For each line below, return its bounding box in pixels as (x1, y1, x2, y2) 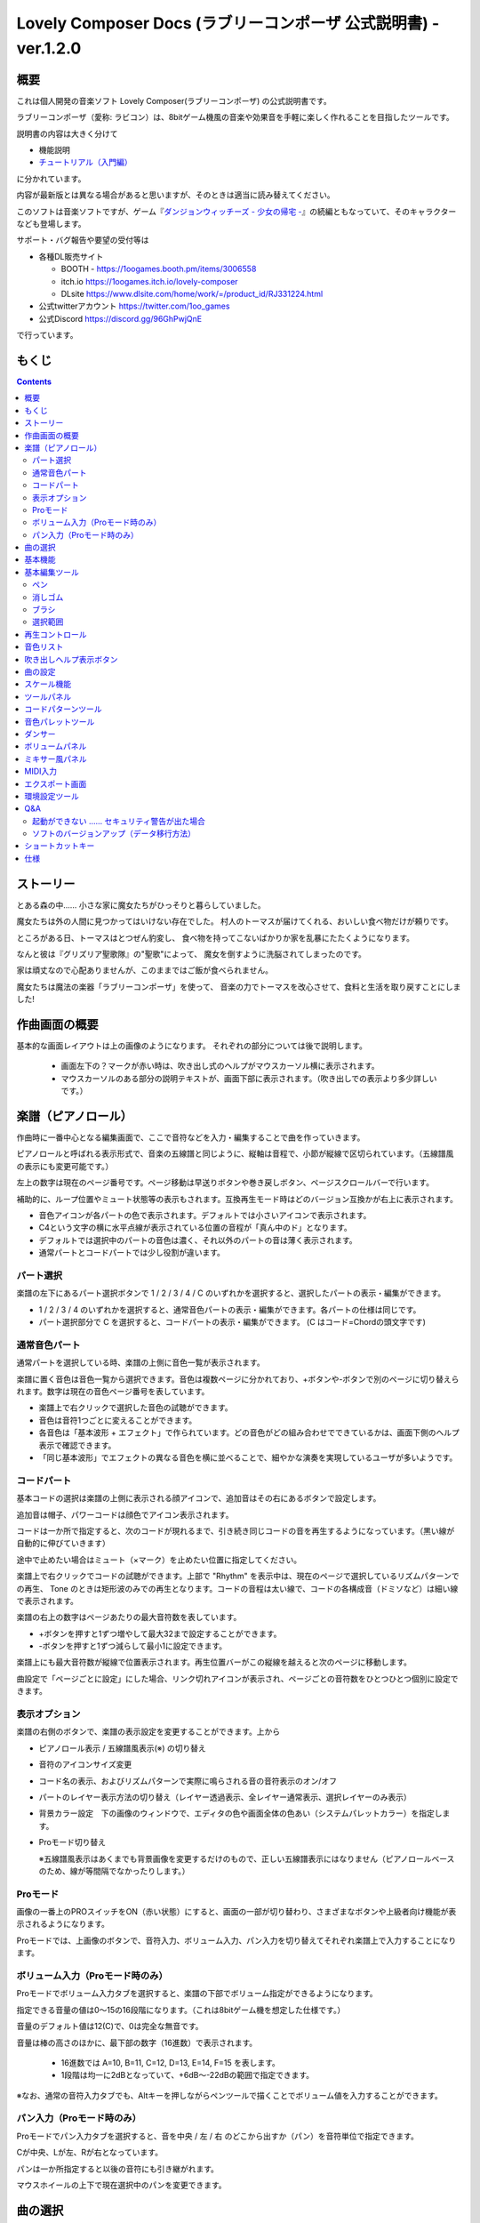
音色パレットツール (24, 716, 95, 726)
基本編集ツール (24, 566, 79, 577)
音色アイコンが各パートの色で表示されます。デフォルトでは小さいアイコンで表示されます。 (38, 1210, 372, 1221)
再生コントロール (24, 629, 87, 639)
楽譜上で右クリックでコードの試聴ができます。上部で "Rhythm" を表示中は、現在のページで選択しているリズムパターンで (16, 1570, 460, 1582)
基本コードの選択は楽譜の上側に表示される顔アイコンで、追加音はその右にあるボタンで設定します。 (16, 1493, 381, 1504)
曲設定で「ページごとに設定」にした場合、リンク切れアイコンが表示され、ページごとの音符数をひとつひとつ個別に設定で (16, 1673, 459, 1684)
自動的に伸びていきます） (16, 1538, 110, 1549)
